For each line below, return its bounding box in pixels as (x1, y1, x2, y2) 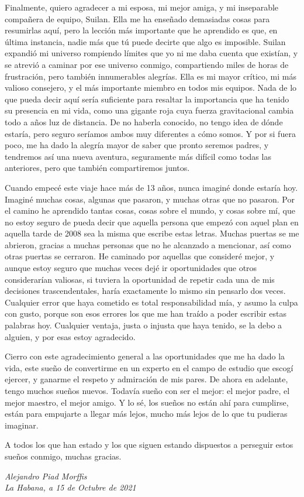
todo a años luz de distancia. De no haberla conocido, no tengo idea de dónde (5, 115, 283, 128)
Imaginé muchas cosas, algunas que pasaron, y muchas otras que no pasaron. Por (5, 193, 295, 205)
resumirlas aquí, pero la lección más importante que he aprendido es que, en (5, 24, 278, 36)
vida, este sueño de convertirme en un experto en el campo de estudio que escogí (5, 361, 293, 373)
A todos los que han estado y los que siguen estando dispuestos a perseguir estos (5, 438, 293, 451)
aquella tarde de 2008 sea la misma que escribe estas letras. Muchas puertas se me (5, 227, 299, 239)
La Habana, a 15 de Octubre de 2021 (5, 481, 136, 493)
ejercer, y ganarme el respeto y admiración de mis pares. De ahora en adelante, (5, 373, 288, 385)
